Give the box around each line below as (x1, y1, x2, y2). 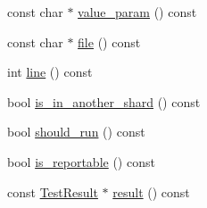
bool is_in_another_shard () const (7, 92, 201, 111)
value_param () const (78, 3, 197, 21)
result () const (112, 182, 190, 201)
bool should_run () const (7, 122, 145, 141)
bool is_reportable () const (7, 152, 155, 171)
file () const (78, 32, 141, 51)
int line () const (7, 62, 93, 81)
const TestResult (7, 182, 98, 201)
